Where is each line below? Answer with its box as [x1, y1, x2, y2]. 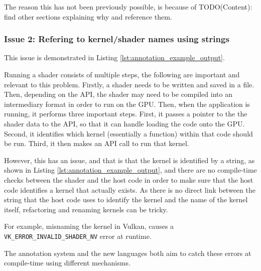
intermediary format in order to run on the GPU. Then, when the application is [4, 98, 250, 109]
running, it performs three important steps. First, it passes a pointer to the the [4, 108, 247, 119]
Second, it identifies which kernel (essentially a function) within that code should [4, 128, 253, 139]
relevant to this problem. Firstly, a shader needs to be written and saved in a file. [4, 79, 254, 89]
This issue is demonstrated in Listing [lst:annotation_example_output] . [4, 52, 225, 63]
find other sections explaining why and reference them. [4, 11, 172, 22]
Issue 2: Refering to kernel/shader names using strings [4, 33, 229, 45]
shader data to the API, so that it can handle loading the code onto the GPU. [4, 118, 245, 128]
